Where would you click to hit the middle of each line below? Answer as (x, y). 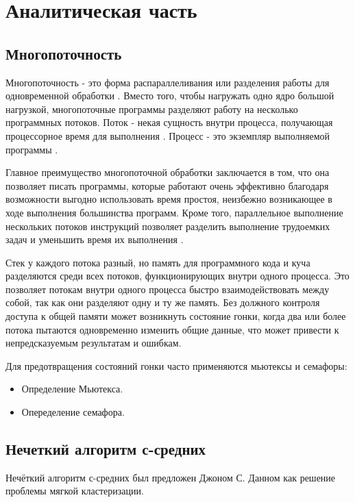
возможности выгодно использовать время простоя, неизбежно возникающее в (169, 199)
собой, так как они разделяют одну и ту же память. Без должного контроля (163, 302)
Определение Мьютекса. (72, 389)
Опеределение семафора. (73, 412)
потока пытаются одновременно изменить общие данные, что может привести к (172, 329)
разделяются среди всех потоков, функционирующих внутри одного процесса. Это (177, 276)
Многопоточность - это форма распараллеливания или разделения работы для (168, 82)
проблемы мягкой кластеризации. (75, 491)
